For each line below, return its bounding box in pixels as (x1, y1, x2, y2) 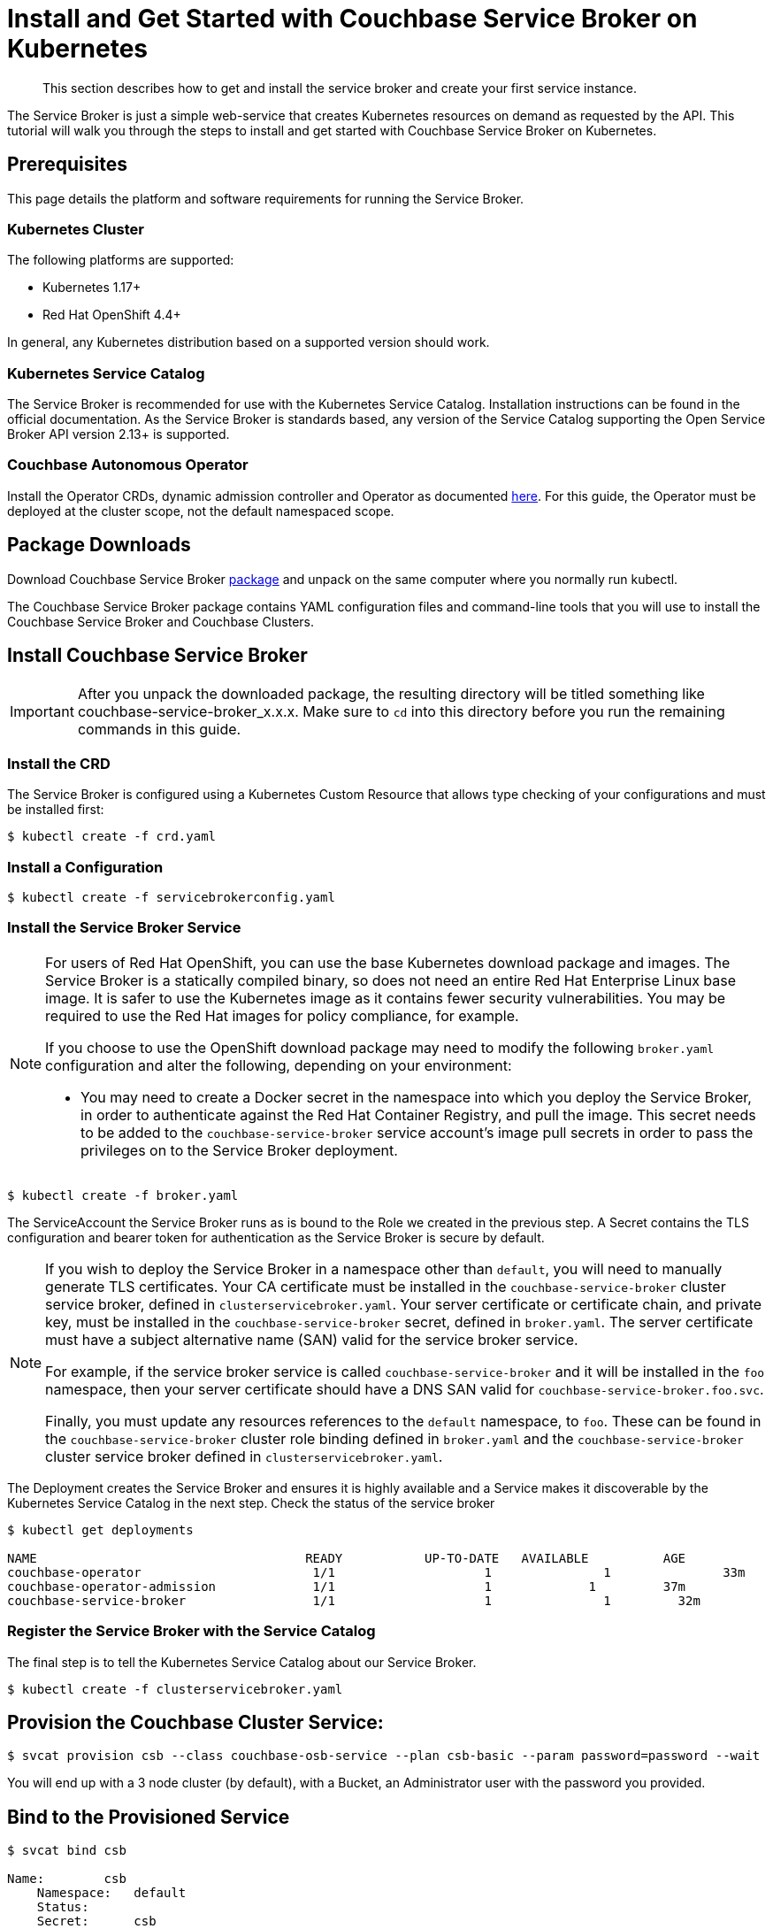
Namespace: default (36, 1886, 187, 1901)
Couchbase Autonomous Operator (7, 456, 249, 474)
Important (10, 702, 74, 720)
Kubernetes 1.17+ (42, 280, 142, 296)
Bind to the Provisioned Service (7, 1805, 290, 1828)
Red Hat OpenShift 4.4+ (42, 307, 181, 323)
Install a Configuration (7, 857, 164, 876)
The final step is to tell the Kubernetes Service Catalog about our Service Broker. (7, 1654, 477, 1670)
